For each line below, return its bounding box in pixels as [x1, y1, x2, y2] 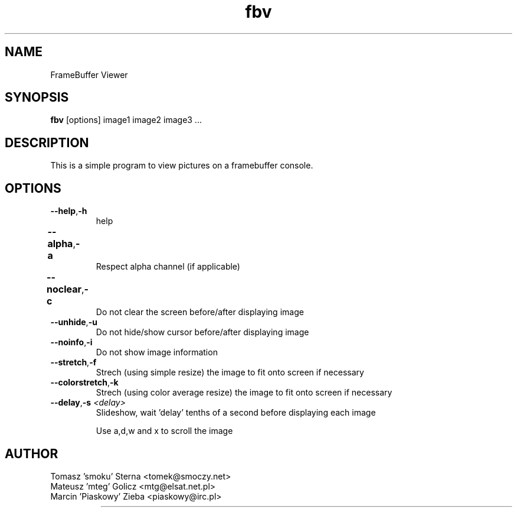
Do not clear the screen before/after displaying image [96, 307, 304, 317]
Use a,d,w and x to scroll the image [96, 426, 233, 436]
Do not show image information [96, 347, 218, 358]
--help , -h [50, 206, 87, 216]
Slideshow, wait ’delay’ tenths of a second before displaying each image [96, 407, 376, 418]
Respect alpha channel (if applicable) [96, 261, 240, 272]
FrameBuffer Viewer [50, 69, 128, 80]
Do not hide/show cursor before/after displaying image [96, 327, 309, 338]
